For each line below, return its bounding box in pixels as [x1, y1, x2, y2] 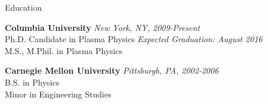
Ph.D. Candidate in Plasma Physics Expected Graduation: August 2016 [5, 33, 263, 45]
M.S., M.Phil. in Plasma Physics [5, 44, 123, 56]
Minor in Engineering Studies [5, 87, 111, 100]
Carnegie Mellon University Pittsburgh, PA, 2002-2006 [5, 64, 219, 77]
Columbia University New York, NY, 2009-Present [5, 21, 200, 33]
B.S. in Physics [5, 75, 59, 88]
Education [5, 1, 42, 13]
